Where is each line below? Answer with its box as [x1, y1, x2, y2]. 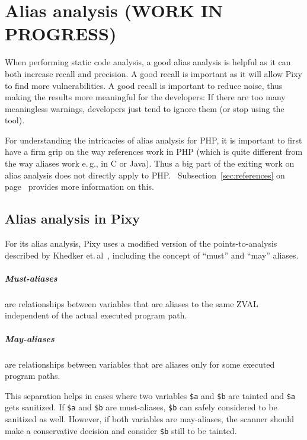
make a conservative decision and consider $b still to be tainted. [5, 424, 237, 436]
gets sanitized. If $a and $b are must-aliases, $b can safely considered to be [5, 401, 277, 413]
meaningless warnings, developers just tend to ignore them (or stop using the [5, 102, 284, 114]
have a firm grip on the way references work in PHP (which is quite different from [5, 145, 303, 158]
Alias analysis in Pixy [5, 209, 140, 228]
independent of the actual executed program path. [5, 309, 187, 321]
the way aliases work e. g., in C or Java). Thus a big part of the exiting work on [5, 157, 295, 170]
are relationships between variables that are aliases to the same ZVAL [5, 297, 258, 310]
